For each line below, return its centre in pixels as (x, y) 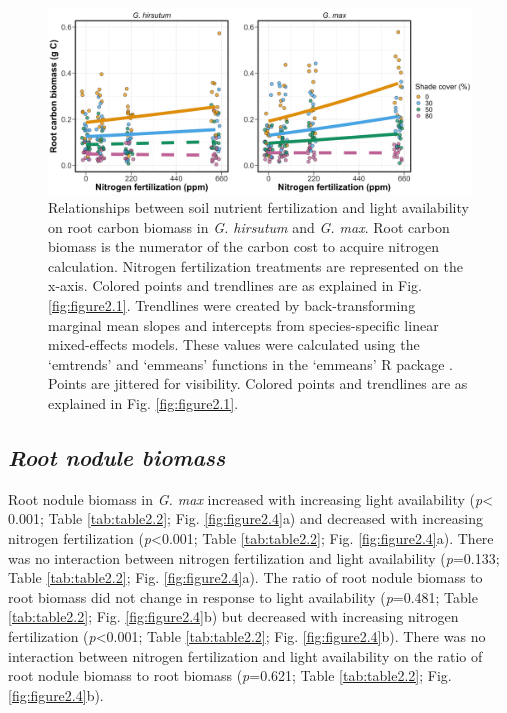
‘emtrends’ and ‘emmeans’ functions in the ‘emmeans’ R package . (250, 363)
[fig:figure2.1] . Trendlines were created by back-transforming (232, 305)
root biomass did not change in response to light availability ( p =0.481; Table (243, 596)
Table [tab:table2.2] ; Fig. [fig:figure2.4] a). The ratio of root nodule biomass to (245, 577)
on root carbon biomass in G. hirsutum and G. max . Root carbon (249, 226)
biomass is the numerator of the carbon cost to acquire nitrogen (243, 246)
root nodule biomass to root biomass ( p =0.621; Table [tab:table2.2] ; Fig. (230, 675)
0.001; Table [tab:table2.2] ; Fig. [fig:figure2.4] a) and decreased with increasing (245, 518)
